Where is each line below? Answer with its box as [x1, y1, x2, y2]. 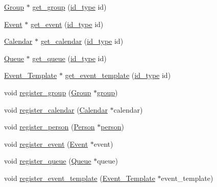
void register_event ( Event [4, 138, 88, 149]
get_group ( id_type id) [32, 2, 107, 12]
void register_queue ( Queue [4, 155, 91, 166]
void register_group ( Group [4, 87, 91, 97]
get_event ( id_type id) [30, 18, 104, 29]
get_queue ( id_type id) [32, 52, 107, 63]
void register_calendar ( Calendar [4, 104, 108, 115]
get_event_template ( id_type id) [65, 70, 171, 81]
